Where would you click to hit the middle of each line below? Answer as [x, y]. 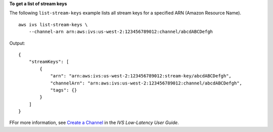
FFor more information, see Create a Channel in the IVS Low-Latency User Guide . [94, 123]
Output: [17, 43]
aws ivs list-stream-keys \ [53, 25]
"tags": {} [64, 90]
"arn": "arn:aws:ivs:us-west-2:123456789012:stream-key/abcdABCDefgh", [141, 76]
